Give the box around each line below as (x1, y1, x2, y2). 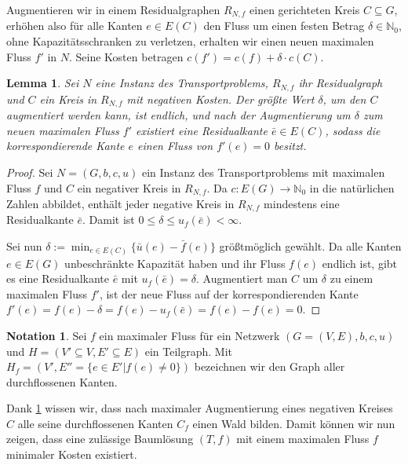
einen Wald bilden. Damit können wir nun (192, 415, 395, 431)
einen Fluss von (137, 137, 213, 154)
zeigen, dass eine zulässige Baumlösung (6, 430, 194, 447)
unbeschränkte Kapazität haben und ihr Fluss (64, 254, 286, 271)
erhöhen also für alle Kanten (6, 17, 143, 34)
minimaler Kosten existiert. (6, 446, 137, 463)
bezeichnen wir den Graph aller (194, 358, 345, 375)
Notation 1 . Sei (6, 327, 87, 343)
